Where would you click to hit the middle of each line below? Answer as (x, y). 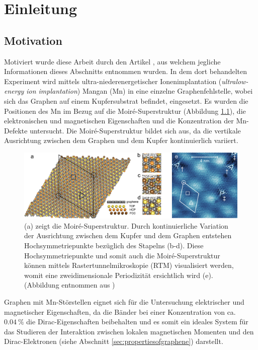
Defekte (16, 130)
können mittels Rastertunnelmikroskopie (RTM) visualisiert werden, (129, 265)
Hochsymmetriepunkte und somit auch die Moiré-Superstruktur (122, 255)
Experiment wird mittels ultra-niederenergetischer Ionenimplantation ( (113, 81)
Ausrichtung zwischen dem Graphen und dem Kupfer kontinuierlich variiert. (121, 140)
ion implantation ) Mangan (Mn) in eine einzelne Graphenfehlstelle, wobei (140, 91)
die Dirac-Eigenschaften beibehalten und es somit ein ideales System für (137, 322)
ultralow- (235, 81)
